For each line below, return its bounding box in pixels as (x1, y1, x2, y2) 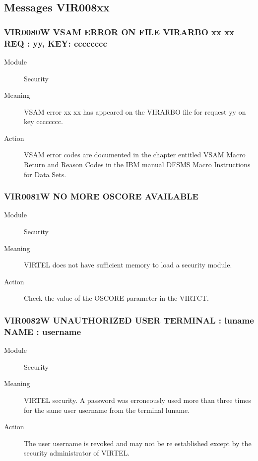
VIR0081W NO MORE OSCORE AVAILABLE (4, 190, 198, 202)
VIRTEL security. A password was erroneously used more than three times (24, 395, 251, 405)
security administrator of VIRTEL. (24, 448, 130, 458)
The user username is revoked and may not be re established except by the (24, 438, 252, 448)
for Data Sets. (24, 169, 66, 179)
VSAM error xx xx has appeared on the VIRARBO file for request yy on (24, 106, 246, 117)
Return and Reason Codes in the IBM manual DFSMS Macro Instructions (24, 159, 251, 170)
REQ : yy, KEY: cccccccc (4, 37, 107, 49)
